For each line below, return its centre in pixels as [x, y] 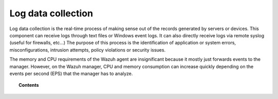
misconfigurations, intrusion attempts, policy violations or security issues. [88, 50]
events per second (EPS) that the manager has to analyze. [71, 73]
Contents [29, 85]
